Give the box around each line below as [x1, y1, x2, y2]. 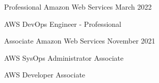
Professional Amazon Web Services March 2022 [4, 2, 152, 12]
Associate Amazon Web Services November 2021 [4, 35, 155, 46]
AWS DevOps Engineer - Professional [4, 18, 121, 29]
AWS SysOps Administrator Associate [4, 52, 124, 63]
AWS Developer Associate [4, 69, 86, 80]
